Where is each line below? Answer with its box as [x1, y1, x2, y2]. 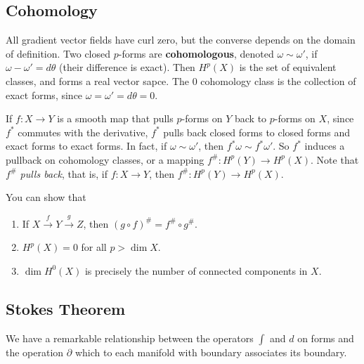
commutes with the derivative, [18, 124, 148, 139]
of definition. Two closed [6, 46, 111, 60]
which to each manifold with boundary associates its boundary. [74, 344, 347, 359]
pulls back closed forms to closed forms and [163, 124, 350, 139]
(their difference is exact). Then [59, 60, 195, 74]
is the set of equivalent [239, 60, 337, 74]
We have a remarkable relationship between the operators [6, 330, 254, 345]
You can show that [6, 190, 86, 204]
